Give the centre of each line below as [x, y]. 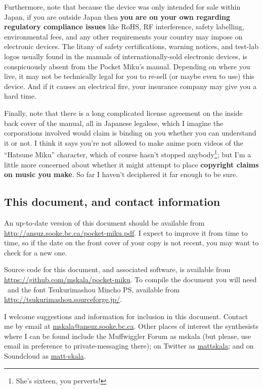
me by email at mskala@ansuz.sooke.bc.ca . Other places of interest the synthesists [131, 326]
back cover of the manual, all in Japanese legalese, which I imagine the [114, 123]
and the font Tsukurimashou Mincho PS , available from [93, 289]
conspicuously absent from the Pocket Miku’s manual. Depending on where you [127, 66]
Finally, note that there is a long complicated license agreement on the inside [123, 113]
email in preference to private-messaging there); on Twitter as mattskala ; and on [129, 346]
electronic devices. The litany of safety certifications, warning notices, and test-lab [131, 46]
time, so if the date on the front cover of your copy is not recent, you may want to [131, 243]
